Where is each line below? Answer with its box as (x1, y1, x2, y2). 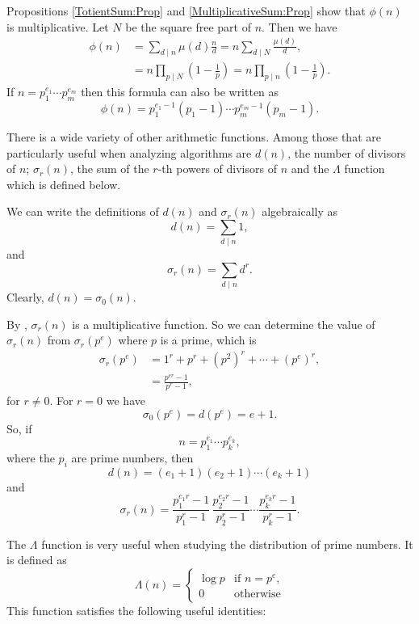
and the (291, 160, 329, 177)
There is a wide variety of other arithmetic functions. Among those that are (6, 128, 381, 145)
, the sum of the (70, 160, 149, 177)
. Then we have (262, 18, 337, 35)
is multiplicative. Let (6, 18, 109, 35)
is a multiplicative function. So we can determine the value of (72, 315, 375, 332)
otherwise (234, 588, 281, 601)
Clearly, (6, 289, 44, 306)
